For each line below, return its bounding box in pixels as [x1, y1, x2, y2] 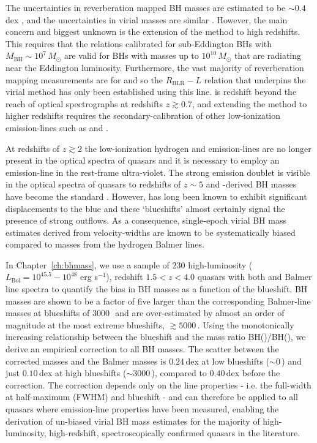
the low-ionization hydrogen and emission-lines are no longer [84, 142, 311, 154]
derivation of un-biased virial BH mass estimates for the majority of [6, 414, 260, 427]
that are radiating [234, 49, 302, 62]
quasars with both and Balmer [197, 270, 312, 283]
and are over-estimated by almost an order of [115, 306, 285, 319]
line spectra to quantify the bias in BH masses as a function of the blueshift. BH [6, 282, 308, 295]
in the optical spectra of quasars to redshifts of [6, 178, 181, 191]
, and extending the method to [192, 97, 307, 110]
